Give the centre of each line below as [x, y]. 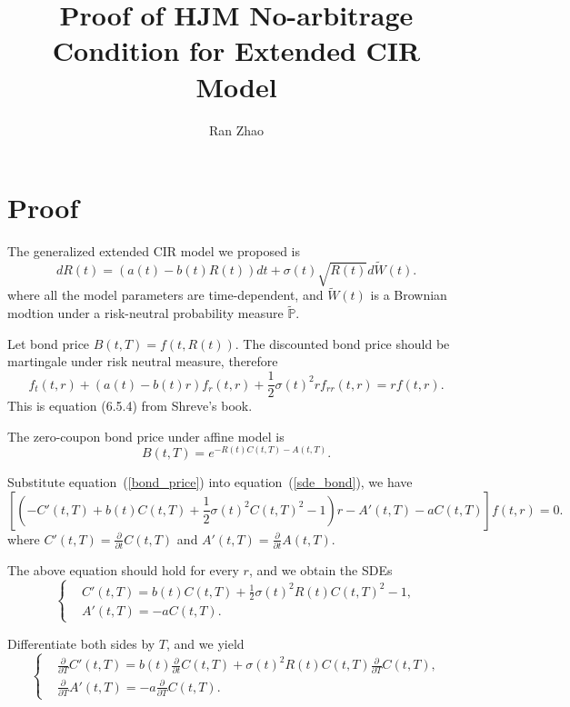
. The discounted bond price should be [342, 343]
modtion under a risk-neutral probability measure [145, 313]
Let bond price [49, 343]
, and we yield [205, 643]
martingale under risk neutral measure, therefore [143, 361]
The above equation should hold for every [123, 570]
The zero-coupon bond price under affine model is [146, 436]
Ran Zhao [236, 129]
